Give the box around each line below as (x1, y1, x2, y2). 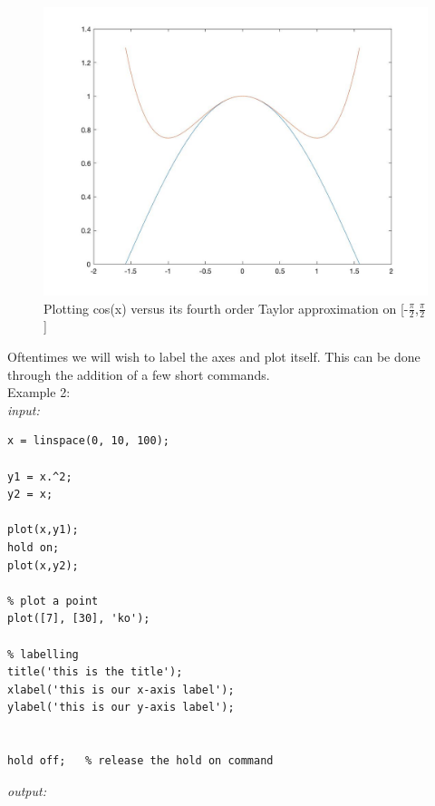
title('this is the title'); (7, 665, 183, 679)
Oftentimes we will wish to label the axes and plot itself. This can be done (7, 347, 420, 366)
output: (7, 781, 46, 800)
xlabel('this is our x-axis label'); (7, 683, 235, 696)
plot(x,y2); (7, 558, 79, 572)
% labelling (7, 647, 79, 661)
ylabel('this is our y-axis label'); (7, 701, 235, 714)
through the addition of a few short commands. (7, 364, 270, 384)
